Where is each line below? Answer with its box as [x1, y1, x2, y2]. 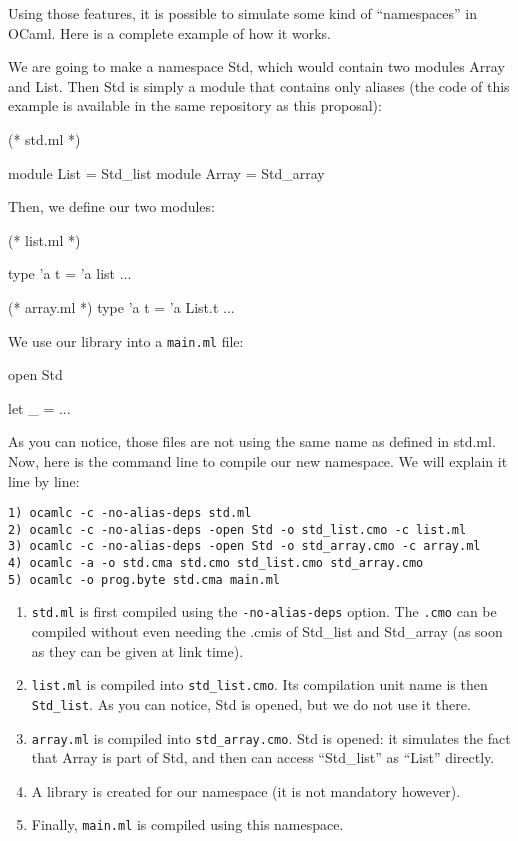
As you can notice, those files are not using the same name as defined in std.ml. [8, 431, 496, 452]
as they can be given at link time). [31, 640, 244, 661]
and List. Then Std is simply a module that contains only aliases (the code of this [8, 75, 510, 96]
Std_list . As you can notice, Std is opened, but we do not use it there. [31, 693, 471, 714]
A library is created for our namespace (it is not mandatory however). [31, 780, 461, 801]
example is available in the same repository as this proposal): [8, 95, 382, 116]
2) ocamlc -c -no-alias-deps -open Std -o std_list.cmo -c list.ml [8, 522, 467, 537]
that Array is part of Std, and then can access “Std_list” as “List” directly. [31, 747, 495, 768]
